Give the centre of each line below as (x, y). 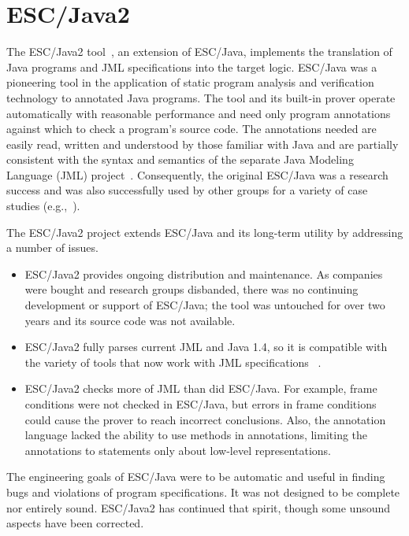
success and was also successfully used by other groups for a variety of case (187, 190)
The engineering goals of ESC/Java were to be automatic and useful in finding (196, 477)
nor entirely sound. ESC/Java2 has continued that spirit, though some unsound (199, 507)
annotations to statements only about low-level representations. (178, 450)
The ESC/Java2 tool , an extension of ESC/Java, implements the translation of (199, 52)
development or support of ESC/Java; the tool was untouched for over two (205, 305)
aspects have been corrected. (75, 523)
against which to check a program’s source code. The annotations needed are (191, 129)
